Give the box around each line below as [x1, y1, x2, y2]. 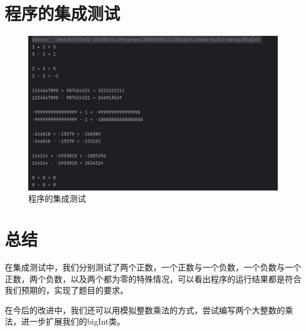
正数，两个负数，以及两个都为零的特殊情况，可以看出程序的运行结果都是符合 [5, 272, 301, 285]
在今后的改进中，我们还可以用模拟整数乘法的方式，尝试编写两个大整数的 [5, 303, 285, 316]
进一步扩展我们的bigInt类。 [21, 315, 125, 327]
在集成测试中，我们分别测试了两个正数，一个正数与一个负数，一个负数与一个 [5, 260, 301, 273]
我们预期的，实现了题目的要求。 [5, 284, 128, 296]
